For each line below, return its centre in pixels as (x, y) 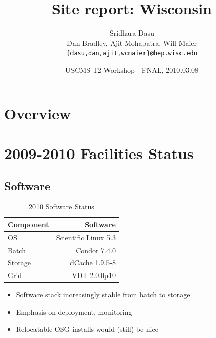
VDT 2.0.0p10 (94, 275)
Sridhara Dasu (132, 33)
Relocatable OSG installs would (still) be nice (87, 329)
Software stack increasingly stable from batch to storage (103, 295)
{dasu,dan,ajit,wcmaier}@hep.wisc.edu (132, 54)
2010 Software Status (62, 207)
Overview (38, 113)
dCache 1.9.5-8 (93, 263)
